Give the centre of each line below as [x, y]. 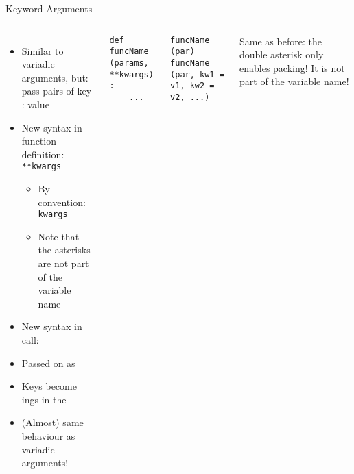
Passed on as [48, 363]
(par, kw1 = [197, 74]
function [39, 141]
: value [35, 104]
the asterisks [64, 250]
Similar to [43, 50]
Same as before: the [281, 41]
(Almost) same [52, 422]
